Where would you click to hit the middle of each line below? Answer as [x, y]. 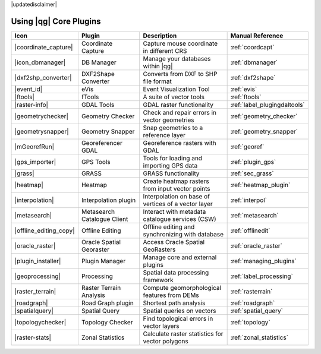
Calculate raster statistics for [183, 334]
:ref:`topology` [250, 322]
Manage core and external [180, 257]
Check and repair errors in [180, 112]
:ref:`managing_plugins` [263, 261]
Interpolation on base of [177, 196]
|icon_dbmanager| [40, 62]
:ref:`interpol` [249, 200]
